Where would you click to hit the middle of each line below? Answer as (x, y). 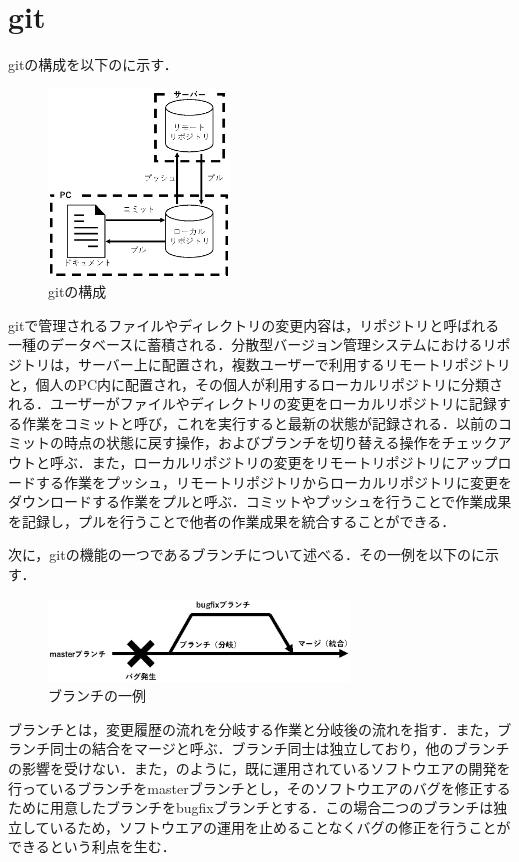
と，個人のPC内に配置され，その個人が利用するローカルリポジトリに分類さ (256, 383)
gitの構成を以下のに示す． (93, 64)
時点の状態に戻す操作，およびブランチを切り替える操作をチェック (280, 442)
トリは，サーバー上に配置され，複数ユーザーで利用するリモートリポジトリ (266, 364)
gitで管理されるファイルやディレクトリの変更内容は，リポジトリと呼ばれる (254, 324)
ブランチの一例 (97, 695)
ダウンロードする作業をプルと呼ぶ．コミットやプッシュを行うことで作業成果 (260, 501)
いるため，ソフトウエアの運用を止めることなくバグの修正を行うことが (280, 826)
